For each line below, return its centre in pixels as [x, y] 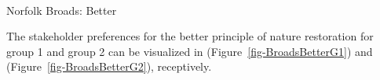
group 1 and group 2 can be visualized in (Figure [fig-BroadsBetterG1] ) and [190, 51]
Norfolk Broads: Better [62, 10]
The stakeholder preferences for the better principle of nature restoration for [190, 36]
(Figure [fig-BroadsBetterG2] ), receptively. [109, 66]
